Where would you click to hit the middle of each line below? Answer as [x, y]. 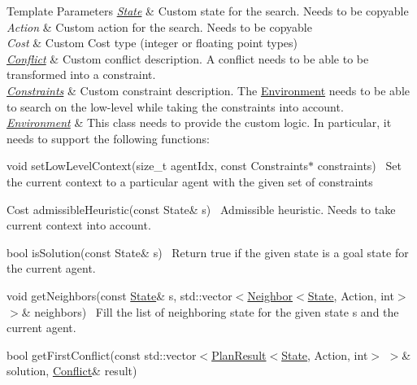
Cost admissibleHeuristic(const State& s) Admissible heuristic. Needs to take [201, 209]
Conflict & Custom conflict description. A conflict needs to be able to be [188, 58]
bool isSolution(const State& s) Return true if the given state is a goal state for [208, 252]
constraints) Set [359, 166]
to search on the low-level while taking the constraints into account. [175, 106]
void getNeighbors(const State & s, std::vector [119, 295]
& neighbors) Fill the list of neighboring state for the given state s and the [210, 311]
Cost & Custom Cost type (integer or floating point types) [152, 43]
